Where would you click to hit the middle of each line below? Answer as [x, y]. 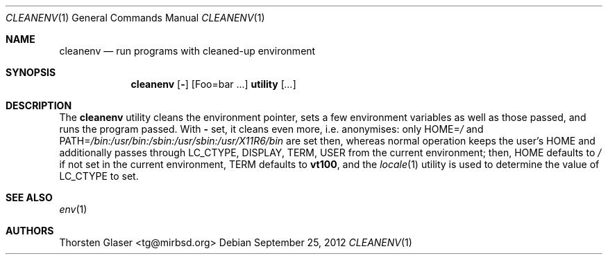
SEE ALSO [29, 197]
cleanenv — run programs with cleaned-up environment [187, 51]
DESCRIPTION [39, 105]
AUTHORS [30, 231]
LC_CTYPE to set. [99, 176]
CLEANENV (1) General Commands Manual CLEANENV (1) [135, 18]
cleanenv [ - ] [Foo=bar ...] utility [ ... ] [213, 84]
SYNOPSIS [31, 72]
